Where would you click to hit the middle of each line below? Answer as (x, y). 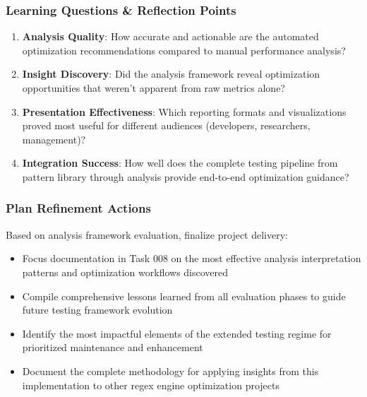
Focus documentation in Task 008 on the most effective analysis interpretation (192, 258)
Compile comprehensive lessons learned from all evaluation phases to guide (184, 296)
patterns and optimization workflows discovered (125, 272)
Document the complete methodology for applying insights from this (170, 371)
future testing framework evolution (97, 310)
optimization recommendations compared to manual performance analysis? (184, 50)
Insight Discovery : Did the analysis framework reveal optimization (171, 74)
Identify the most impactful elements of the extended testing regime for (177, 333)
